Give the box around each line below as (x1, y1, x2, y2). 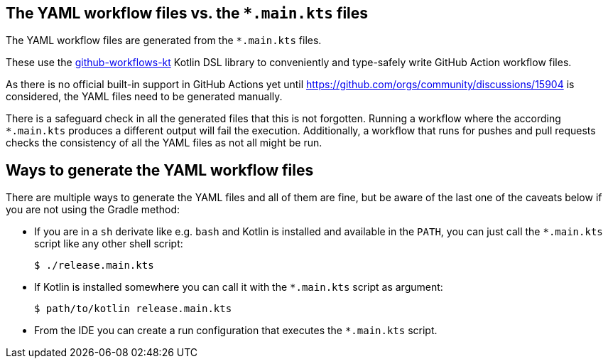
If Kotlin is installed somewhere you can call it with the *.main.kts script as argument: (34, 281, 443, 294)
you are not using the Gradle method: (6, 203, 180, 216)
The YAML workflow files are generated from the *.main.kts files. (6, 34, 322, 47)
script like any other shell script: (34, 237, 183, 250)
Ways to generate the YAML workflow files (6, 161, 314, 179)
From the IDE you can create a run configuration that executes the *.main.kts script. (34, 324, 438, 337)
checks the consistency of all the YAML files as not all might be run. (6, 136, 322, 149)
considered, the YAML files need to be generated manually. (6, 90, 283, 103)
